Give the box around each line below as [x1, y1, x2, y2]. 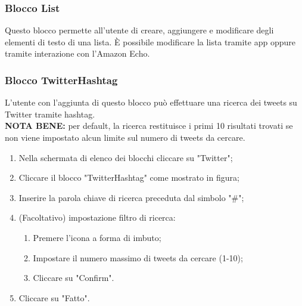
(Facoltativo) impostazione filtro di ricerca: [18, 211, 176, 224]
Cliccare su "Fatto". [18, 291, 90, 304]
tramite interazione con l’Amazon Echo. [5, 47, 150, 60]
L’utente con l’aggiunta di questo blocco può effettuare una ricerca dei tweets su [5, 96, 297, 109]
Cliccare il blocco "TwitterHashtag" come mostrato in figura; [18, 171, 239, 184]
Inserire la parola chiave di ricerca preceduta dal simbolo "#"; [18, 191, 244, 203]
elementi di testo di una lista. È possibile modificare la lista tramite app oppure [5, 35, 295, 48]
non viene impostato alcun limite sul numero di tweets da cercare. [5, 131, 245, 143]
